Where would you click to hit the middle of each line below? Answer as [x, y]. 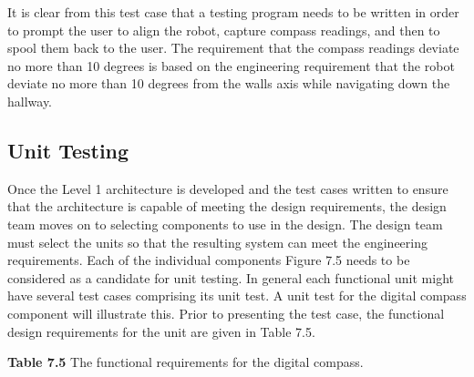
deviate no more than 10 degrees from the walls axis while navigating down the [229, 83]
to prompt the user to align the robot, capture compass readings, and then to [224, 30]
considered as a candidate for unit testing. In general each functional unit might [231, 277]
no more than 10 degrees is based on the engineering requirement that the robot [231, 65]
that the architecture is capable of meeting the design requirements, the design [227, 206]
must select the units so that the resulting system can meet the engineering [217, 242]
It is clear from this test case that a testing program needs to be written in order [233, 12]
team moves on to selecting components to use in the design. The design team [225, 224]
